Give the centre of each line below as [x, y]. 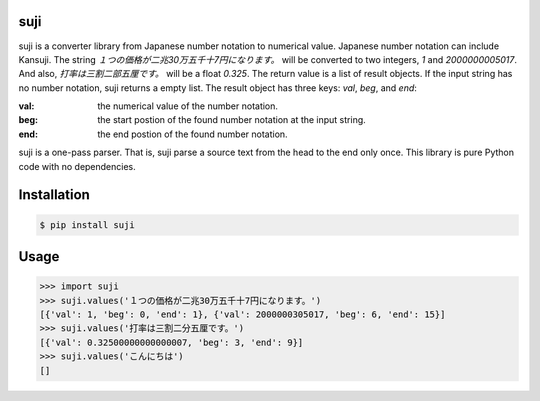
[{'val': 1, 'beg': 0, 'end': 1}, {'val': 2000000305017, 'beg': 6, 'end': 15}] [242, 314]
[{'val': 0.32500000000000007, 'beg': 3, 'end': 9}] [171, 342]
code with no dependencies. [77, 166]
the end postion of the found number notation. [193, 134]
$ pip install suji [87, 224]
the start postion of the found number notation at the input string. [232, 120]
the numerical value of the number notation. [188, 106]
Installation [54, 195]
